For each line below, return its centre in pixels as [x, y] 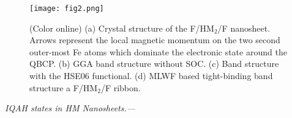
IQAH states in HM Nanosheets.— [70, 108]
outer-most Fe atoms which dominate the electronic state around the [158, 51]
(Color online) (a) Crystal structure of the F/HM [122, 28]
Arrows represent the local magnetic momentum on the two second [155, 40]
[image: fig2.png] [67, 9]
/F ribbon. [121, 87]
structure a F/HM [64, 87]
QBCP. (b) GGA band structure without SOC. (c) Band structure [154, 64]
